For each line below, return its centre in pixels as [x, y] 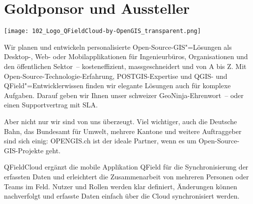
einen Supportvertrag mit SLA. [51, 105]
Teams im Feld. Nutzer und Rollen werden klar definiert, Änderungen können [121, 186]
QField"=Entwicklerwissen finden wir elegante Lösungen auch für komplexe [117, 85]
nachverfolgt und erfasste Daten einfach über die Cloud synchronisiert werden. [122, 196]
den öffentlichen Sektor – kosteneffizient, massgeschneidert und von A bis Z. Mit [125, 66]
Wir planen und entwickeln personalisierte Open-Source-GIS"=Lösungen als [118, 47]
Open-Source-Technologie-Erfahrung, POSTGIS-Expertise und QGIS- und [116, 76]
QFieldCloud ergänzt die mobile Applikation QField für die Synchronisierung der [126, 167]
